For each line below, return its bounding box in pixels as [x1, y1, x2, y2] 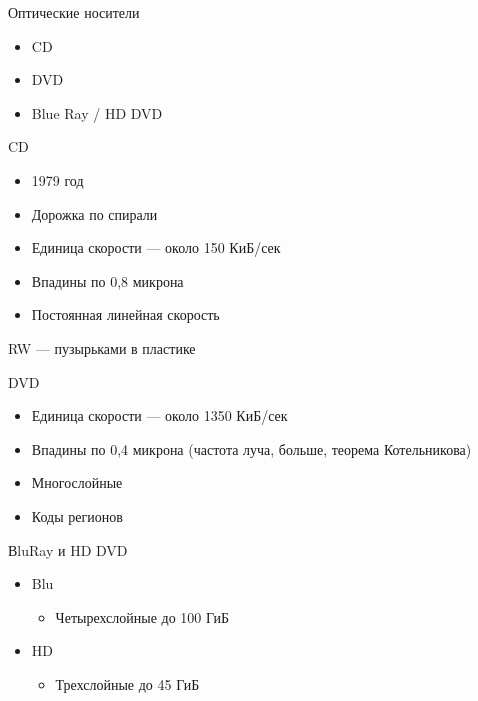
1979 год [31, 169, 84, 190]
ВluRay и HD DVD [8, 539, 128, 560]
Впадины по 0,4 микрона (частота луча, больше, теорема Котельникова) [31, 438, 472, 459]
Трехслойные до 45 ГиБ [55, 673, 200, 694]
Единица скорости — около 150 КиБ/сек [31, 237, 281, 258]
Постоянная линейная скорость [31, 304, 220, 325]
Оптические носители [8, 2, 140, 22]
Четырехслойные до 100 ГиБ [55, 606, 230, 627]
